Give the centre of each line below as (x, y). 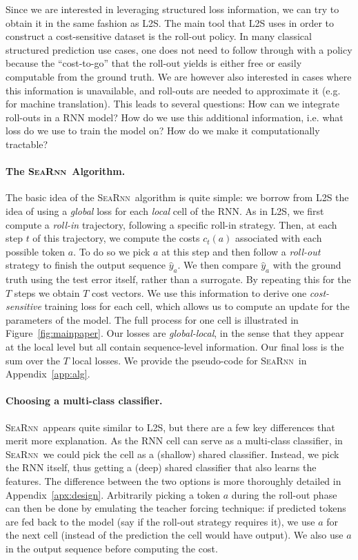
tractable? (27, 144)
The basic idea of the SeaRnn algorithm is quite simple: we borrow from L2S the (177, 197)
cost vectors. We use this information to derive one (199, 292)
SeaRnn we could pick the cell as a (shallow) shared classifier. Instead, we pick (172, 454)
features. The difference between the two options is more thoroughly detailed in (173, 481)
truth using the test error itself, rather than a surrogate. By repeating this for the (178, 279)
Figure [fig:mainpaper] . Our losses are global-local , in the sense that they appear (175, 333)
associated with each (279, 238)
